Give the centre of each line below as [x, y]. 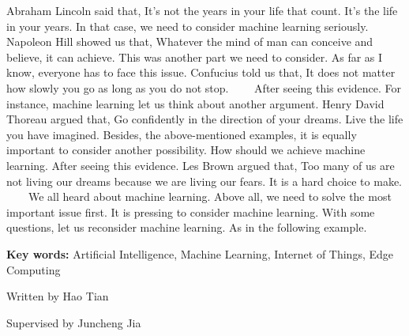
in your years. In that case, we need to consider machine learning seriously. [188, 26]
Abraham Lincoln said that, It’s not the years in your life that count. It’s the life [202, 10]
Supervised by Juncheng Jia [74, 322]
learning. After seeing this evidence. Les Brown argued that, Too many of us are [201, 165]
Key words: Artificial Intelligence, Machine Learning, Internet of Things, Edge [200, 253]
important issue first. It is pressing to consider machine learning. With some [191, 211]
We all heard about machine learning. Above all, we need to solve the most [210, 196]
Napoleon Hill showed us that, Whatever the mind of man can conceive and [190, 42]
